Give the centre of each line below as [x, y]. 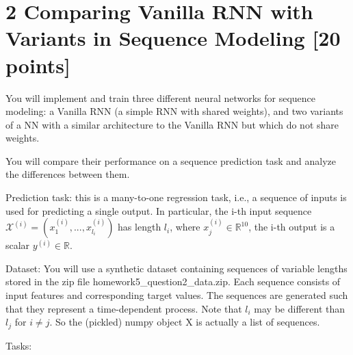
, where [185, 227]
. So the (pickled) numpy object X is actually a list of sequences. [185, 322]
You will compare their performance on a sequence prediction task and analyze [171, 160]
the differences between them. [68, 174]
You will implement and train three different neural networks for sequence [161, 97]
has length [140, 227]
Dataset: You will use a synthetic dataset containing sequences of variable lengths [176, 268]
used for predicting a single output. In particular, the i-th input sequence [159, 210]
